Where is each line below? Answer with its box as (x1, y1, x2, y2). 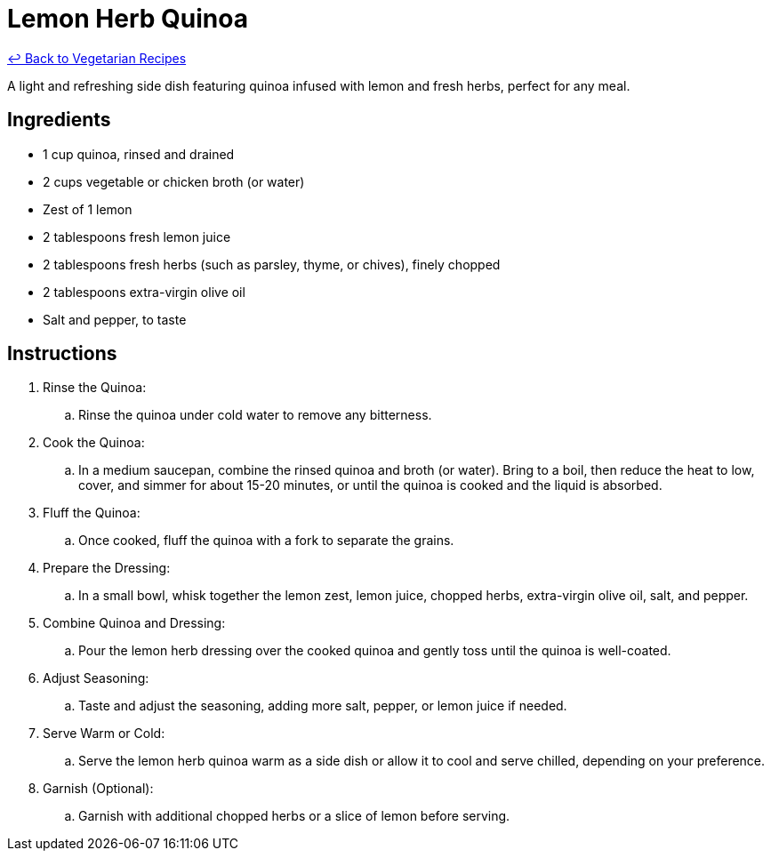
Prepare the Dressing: (43, 560, 171, 576)
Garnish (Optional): (43, 781, 154, 797)
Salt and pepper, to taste (43, 311, 187, 327)
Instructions (7, 342, 117, 365)
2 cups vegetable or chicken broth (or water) (43, 173, 305, 189)
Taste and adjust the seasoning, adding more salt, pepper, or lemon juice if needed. (78, 698, 567, 714)
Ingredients (7, 108, 111, 132)
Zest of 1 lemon (43, 201, 133, 217)
